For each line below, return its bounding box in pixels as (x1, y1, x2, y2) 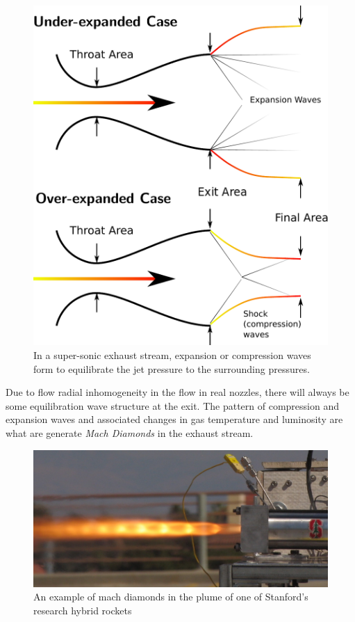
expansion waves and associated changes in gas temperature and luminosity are (6, 412, 343, 426)
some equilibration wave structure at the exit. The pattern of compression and (6, 398, 339, 413)
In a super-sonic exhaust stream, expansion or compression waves (33, 347, 311, 362)
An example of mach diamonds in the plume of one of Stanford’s (33, 589, 308, 604)
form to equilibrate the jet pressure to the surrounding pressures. (33, 361, 310, 376)
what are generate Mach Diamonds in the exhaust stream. (6, 425, 254, 440)
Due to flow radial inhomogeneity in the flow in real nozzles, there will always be (6, 385, 349, 399)
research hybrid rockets (33, 603, 132, 617)
